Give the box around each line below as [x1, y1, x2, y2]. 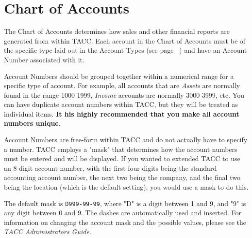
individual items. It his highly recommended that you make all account [4, 108, 239, 119]
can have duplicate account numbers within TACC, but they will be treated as [4, 99, 238, 109]
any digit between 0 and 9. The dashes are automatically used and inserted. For [4, 208, 242, 218]
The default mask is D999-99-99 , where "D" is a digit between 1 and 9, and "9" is [4, 198, 246, 208]
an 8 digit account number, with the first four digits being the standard [4, 163, 217, 173]
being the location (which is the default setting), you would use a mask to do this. [4, 182, 249, 192]
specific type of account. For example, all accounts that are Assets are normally [4, 80, 240, 90]
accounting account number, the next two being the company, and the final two [4, 172, 240, 182]
